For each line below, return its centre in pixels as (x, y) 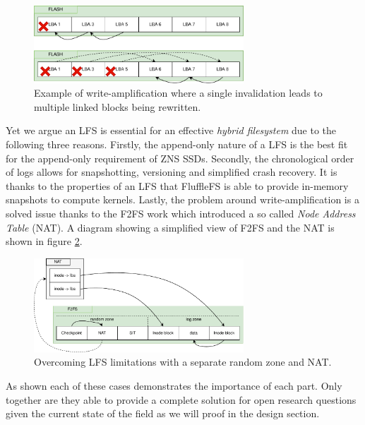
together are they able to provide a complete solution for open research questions (181, 399)
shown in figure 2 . (44, 241)
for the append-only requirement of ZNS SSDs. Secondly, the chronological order (180, 158)
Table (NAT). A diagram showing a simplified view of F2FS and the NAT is (170, 227)
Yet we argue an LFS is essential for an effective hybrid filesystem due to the (171, 130)
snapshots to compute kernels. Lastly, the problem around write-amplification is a (182, 199)
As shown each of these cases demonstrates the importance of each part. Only (174, 385)
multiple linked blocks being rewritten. (118, 106)
